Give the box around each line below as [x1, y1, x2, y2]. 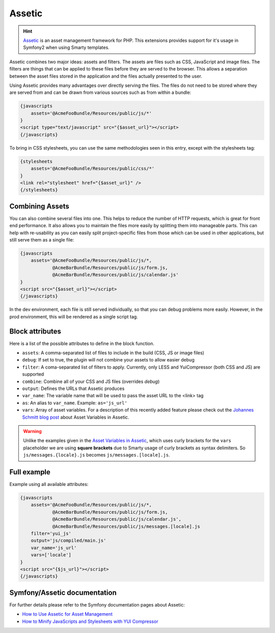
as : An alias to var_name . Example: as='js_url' [22, 400, 127, 406]
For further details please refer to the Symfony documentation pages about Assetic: [9, 601, 185, 607]
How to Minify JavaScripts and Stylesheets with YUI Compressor [22, 618, 158, 624]
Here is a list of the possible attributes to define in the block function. [9, 340, 155, 347]
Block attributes [9, 327, 61, 335]
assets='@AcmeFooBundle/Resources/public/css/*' [31, 166, 155, 172]
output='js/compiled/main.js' [31, 538, 106, 544]
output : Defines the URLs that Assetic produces [22, 385, 125, 392]
